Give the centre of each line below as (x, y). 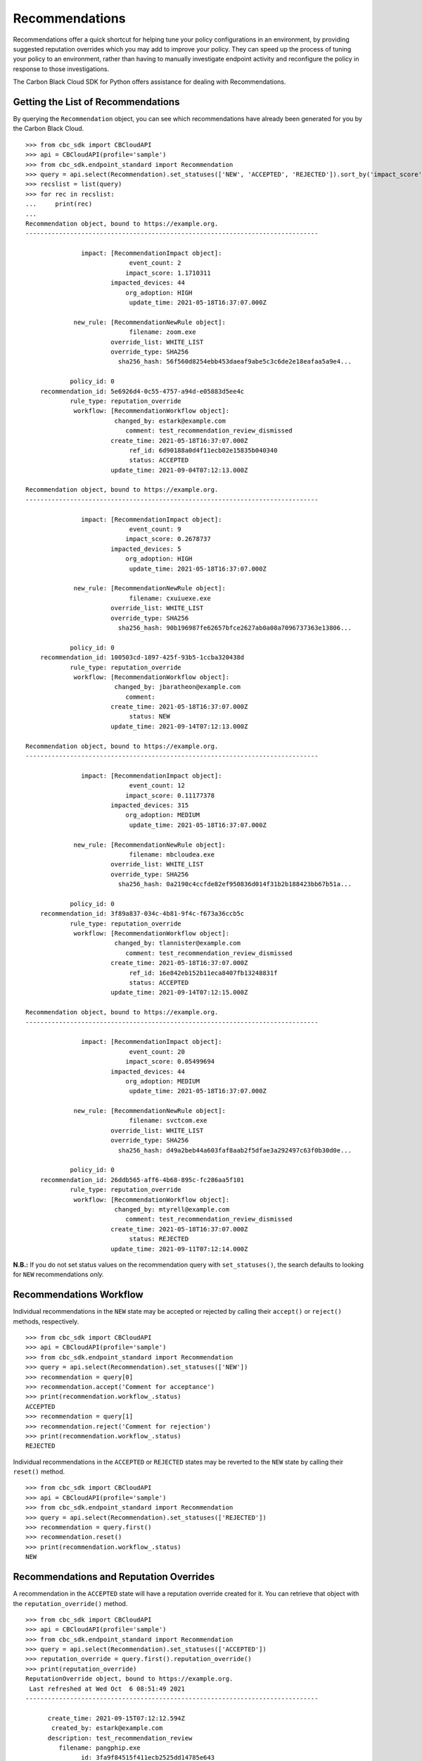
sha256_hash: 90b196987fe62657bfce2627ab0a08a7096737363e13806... (235, 628)
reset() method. (39, 1471)
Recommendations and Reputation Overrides (114, 1577)
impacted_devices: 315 (149, 805)
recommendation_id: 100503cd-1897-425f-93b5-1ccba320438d (142, 658)
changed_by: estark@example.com (170, 421)
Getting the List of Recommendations (96, 102)
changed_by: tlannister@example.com (177, 943)
